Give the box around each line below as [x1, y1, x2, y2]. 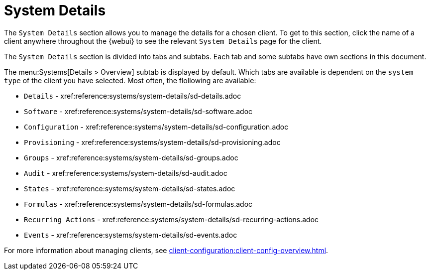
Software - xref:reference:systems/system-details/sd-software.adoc [24, 107, 253, 116]
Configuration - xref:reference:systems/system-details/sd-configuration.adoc [24, 122, 289, 131]
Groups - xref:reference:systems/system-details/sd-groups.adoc [24, 153, 238, 162]
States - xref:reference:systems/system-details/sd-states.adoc [24, 184, 235, 193]
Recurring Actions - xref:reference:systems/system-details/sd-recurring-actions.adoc [24, 215, 319, 224]
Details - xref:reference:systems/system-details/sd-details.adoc [24, 91, 241, 100]
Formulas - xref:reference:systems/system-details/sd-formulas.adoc [24, 199, 253, 208]
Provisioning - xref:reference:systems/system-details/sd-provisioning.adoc [24, 137, 281, 146]
